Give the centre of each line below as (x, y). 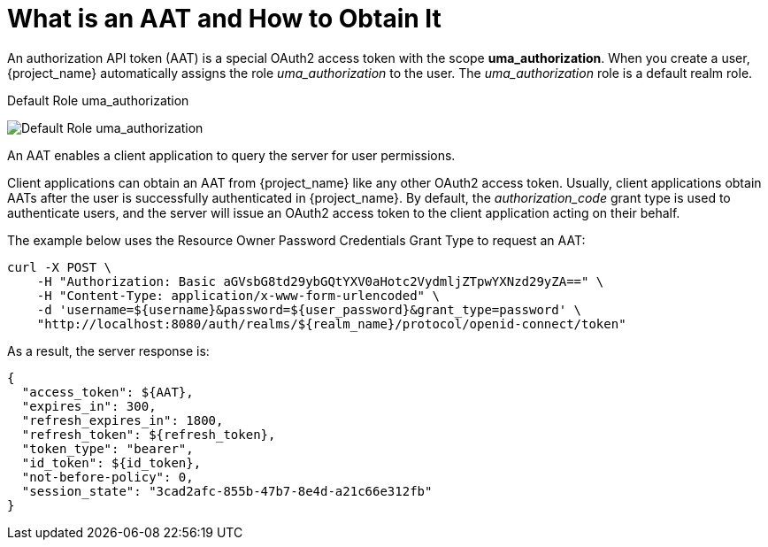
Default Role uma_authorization (98, 100)
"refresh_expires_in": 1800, (123, 420)
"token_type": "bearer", (108, 448)
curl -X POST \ (60, 267)
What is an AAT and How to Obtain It (224, 19)
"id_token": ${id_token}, (111, 462)
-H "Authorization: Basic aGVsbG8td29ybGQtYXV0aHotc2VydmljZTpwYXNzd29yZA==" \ (320, 281)
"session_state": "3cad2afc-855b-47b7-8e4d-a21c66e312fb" (227, 491)
